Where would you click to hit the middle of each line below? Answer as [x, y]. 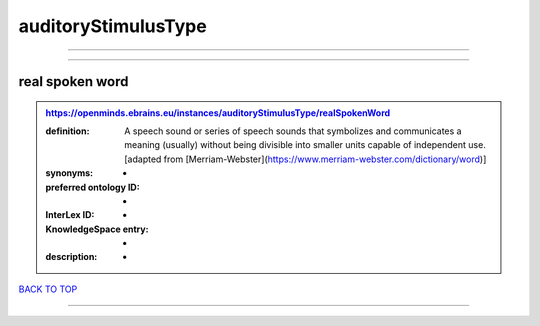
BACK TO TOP [48, 289]
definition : [67, 131]
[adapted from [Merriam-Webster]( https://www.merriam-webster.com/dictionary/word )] [305, 159]
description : [71, 257]
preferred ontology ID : [92, 187]
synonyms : [69, 173]
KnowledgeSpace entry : [97, 229]
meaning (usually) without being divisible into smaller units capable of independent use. [305, 145]
